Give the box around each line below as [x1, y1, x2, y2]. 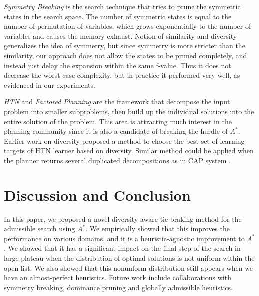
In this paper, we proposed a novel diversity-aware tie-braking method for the [4, 213, 242, 224]
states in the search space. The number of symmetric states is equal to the [4, 11, 232, 21]
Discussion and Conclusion [4, 184, 191, 205]
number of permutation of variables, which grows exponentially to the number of [4, 21, 251, 31]
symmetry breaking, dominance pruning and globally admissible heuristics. [4, 282, 233, 292]
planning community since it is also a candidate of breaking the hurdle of [4, 126, 228, 136]
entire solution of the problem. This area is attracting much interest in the [4, 116, 232, 126]
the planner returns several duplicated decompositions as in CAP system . [4, 155, 231, 165]
